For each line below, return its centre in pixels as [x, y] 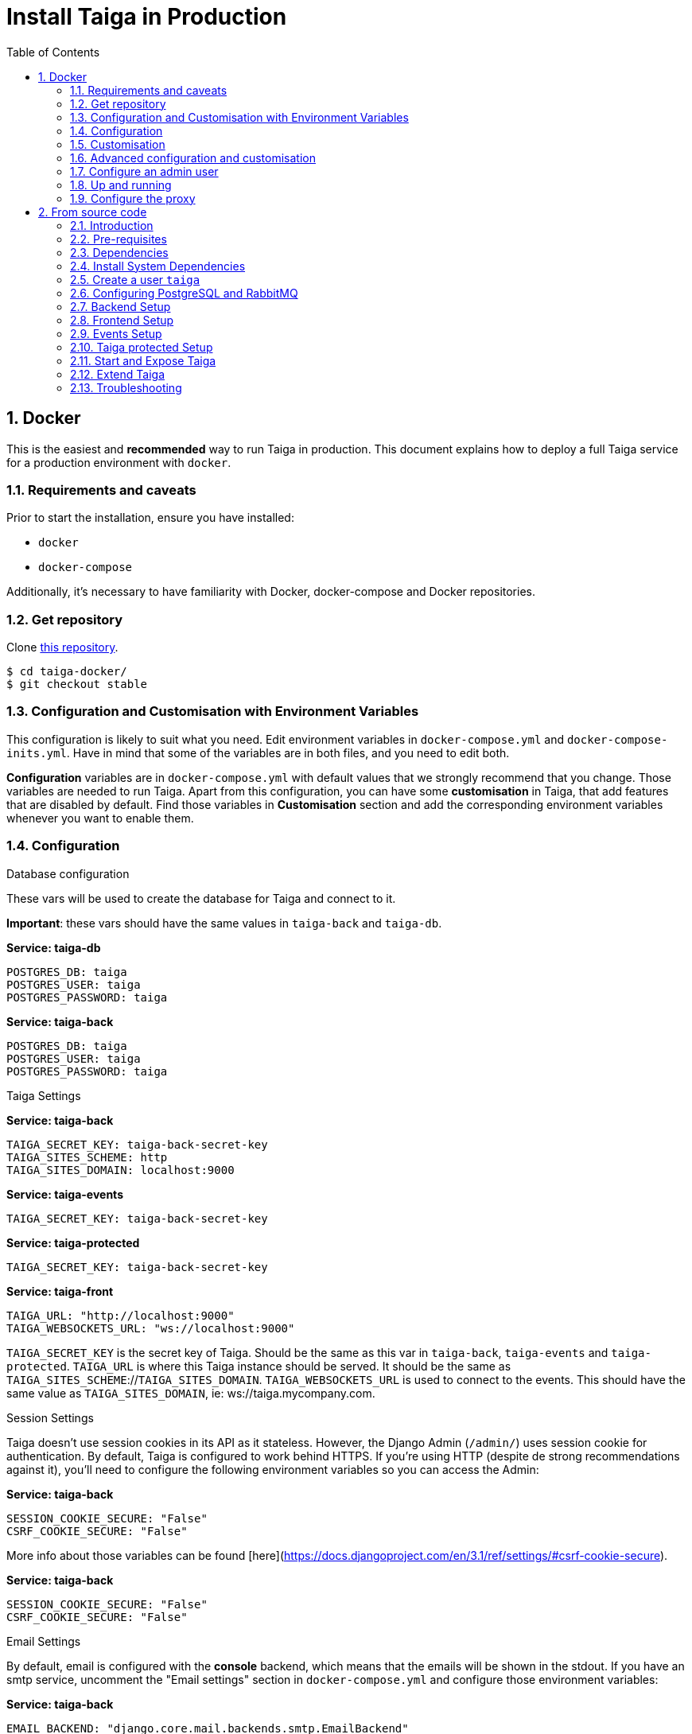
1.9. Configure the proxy [133, 198]
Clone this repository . [62, 647]
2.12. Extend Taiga [117, 374]
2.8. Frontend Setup [122, 320]
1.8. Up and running [121, 185]
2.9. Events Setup [116, 333]
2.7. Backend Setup [121, 306]
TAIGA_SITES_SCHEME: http [87, 1157]
